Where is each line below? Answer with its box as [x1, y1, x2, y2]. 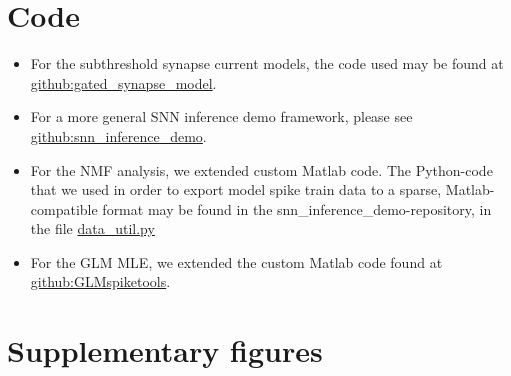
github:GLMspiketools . [30, 271, 171, 292]
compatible [30, 198, 98, 219]
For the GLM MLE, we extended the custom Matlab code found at [30, 251, 443, 272]
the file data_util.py [30, 218, 155, 239]
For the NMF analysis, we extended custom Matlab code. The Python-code [30, 159, 493, 180]
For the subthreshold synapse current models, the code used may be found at [30, 53, 504, 74]
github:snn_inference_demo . [30, 125, 207, 146]
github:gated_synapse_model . [30, 72, 217, 93]
